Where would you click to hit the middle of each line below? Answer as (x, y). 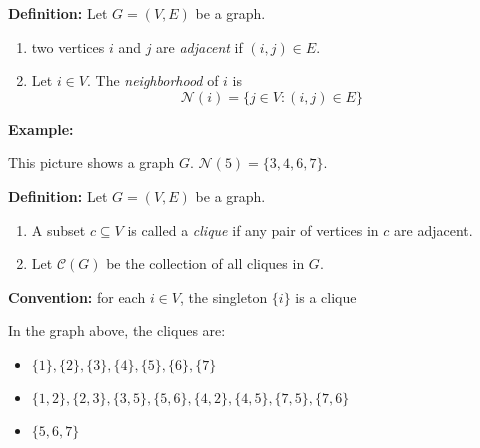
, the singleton (224, 296)
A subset (58, 229)
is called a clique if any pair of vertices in (253, 229)
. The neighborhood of (152, 80)
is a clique (326, 296)
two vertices (68, 46)
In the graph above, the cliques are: (117, 330)
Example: (41, 128)
